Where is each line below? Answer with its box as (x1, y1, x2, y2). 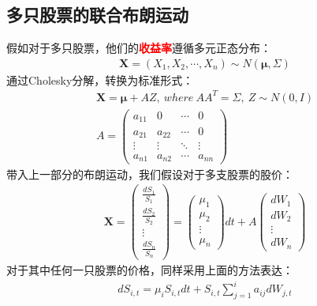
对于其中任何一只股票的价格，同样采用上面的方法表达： (6, 262, 293, 278)
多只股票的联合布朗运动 (6, 2, 188, 27)
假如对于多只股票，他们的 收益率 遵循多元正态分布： (6, 40, 271, 56)
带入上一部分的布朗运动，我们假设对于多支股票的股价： (6, 165, 293, 182)
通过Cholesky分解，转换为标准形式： (6, 71, 194, 88)
